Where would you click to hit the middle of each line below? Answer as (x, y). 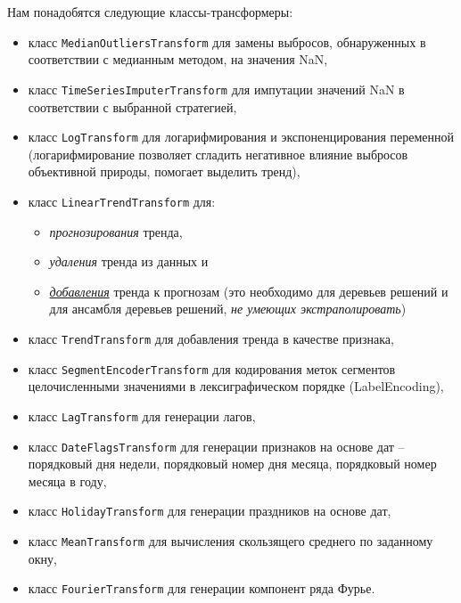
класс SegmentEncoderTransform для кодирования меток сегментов (212, 368)
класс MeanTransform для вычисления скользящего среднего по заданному (230, 541)
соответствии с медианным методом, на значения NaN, (178, 59)
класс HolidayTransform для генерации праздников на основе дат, (210, 511)
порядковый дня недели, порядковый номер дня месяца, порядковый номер (232, 464)
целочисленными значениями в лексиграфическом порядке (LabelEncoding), (236, 386)
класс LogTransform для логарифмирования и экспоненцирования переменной (241, 137)
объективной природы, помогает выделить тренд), (164, 171)
